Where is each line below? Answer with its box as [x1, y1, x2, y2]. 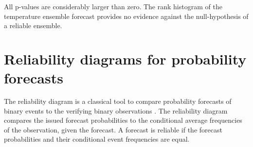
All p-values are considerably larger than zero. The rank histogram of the [4, 1, 222, 11]
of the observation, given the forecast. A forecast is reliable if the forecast [4, 124, 222, 134]
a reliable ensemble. [4, 20, 62, 31]
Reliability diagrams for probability [4, 49, 247, 68]
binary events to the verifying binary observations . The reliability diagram [4, 105, 228, 115]
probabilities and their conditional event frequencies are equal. [4, 134, 190, 144]
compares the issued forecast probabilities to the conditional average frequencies [4, 115, 242, 125]
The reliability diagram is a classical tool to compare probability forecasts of [4, 96, 232, 106]
